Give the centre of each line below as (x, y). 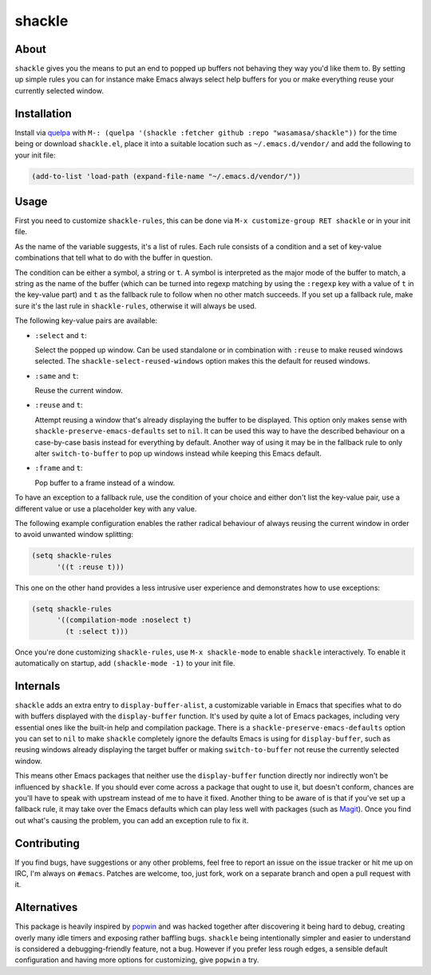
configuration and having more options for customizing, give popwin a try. (137, 960)
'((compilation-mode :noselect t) (124, 620)
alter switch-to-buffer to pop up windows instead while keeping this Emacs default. (178, 454)
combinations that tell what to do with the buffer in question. (114, 258)
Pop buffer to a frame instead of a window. (105, 483)
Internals (38, 686)
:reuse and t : (59, 405)
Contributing (47, 843)
